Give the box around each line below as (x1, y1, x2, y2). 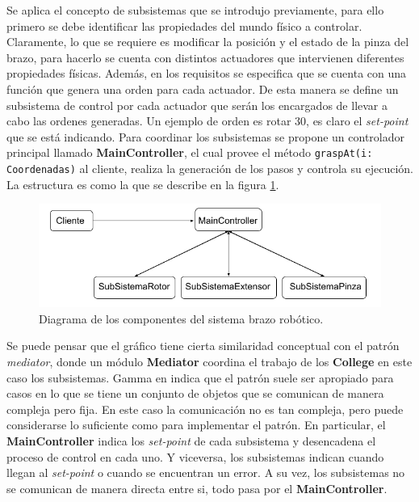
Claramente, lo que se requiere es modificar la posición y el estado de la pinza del (6, 33, 409, 50)
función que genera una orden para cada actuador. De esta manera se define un (6, 80, 399, 97)
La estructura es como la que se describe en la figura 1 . (6, 175, 279, 192)
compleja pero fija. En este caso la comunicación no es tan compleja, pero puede (6, 400, 404, 417)
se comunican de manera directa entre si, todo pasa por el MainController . (6, 479, 388, 496)
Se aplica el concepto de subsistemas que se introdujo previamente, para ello (6, 2, 384, 18)
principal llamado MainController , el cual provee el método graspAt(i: (6, 144, 373, 161)
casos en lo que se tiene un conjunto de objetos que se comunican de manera (6, 385, 384, 402)
